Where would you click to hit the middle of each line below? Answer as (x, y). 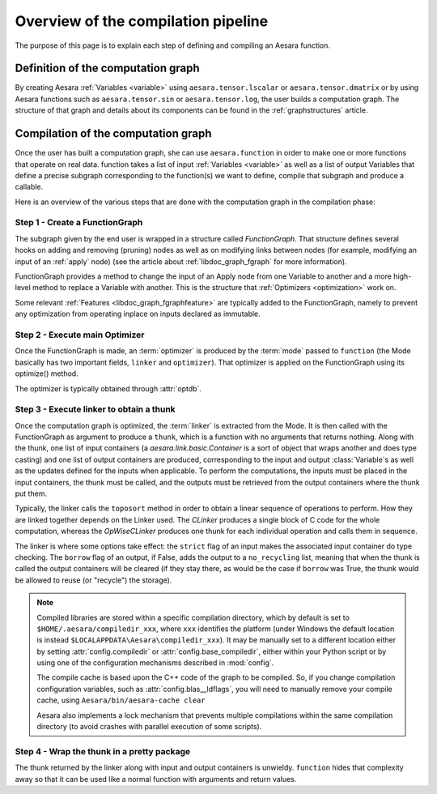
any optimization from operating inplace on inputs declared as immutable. (138, 314)
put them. (31, 493)
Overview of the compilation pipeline (142, 21)
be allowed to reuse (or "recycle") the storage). (93, 580)
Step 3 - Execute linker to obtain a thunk (95, 409)
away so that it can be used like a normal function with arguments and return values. (156, 779)
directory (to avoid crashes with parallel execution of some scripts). (149, 727)
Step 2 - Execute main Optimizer (80, 335)
